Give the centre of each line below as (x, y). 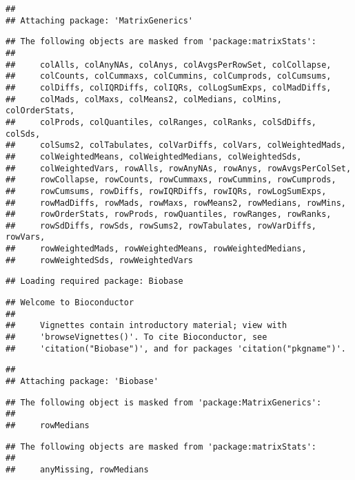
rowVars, (26, 237)
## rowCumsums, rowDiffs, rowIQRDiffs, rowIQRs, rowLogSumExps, (166, 191)
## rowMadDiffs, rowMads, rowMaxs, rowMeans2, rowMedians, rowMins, (176, 203)
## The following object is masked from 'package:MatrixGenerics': (164, 402)
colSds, (23, 134)
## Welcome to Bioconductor (70, 303)
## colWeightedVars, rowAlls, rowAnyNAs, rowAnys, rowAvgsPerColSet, (179, 168)
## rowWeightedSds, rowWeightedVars (100, 260)
